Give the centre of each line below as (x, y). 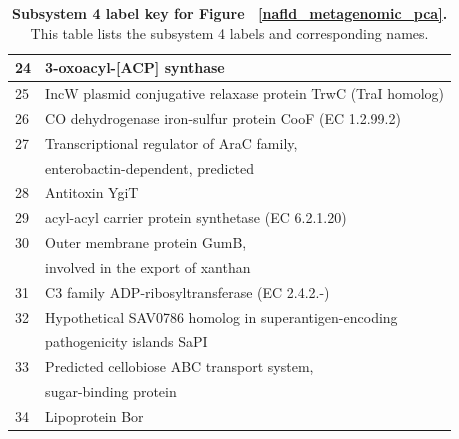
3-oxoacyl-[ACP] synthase (135, 67)
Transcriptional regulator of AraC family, (171, 142)
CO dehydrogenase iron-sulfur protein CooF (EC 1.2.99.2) (223, 117)
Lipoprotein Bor (94, 416)
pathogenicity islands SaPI (126, 341)
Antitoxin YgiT (92, 192)
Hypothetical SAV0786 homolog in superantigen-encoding (221, 316)
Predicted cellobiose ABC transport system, (179, 366)
